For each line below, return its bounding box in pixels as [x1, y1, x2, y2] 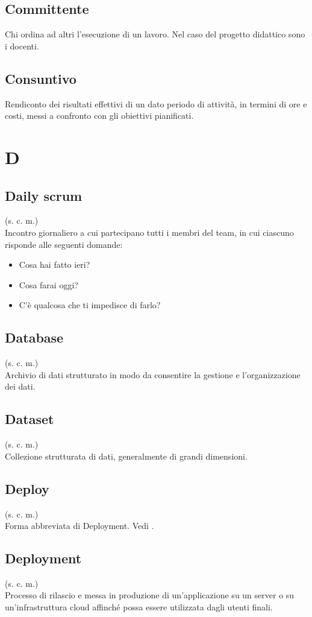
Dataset [5, 410, 54, 428]
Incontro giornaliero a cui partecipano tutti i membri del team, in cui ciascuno [5, 226, 294, 238]
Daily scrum [5, 186, 83, 204]
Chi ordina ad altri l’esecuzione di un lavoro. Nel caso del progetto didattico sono [5, 28, 305, 40]
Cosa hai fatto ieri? [19, 258, 90, 271]
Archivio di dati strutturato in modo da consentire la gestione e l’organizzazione [5, 368, 301, 381]
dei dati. [5, 380, 36, 393]
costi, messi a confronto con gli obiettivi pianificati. [5, 109, 194, 122]
